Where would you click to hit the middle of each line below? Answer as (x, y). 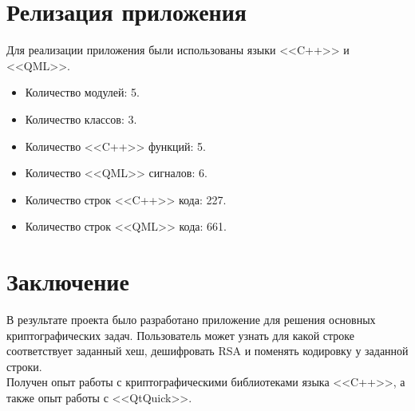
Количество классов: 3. (81, 119)
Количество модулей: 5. (82, 92)
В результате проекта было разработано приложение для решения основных (191, 319)
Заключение (68, 281)
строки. (24, 366)
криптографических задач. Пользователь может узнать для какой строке (180, 335)
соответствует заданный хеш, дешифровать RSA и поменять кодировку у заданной (207, 351)
